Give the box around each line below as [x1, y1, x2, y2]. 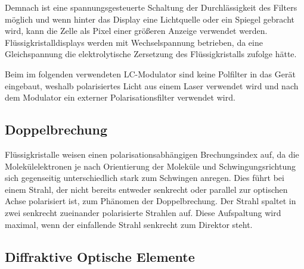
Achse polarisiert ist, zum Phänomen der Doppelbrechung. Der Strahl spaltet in [5, 195, 296, 207]
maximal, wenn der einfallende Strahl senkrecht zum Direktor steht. [5, 218, 253, 230]
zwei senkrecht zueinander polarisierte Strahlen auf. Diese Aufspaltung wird [5, 206, 281, 218]
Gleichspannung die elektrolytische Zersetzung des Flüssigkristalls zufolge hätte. [5, 48, 297, 60]
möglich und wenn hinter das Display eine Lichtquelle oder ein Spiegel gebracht [5, 12, 294, 25]
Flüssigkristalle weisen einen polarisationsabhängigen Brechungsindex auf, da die [5, 148, 299, 160]
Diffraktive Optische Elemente [5, 247, 195, 265]
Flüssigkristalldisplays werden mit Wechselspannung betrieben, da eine [5, 36, 263, 48]
